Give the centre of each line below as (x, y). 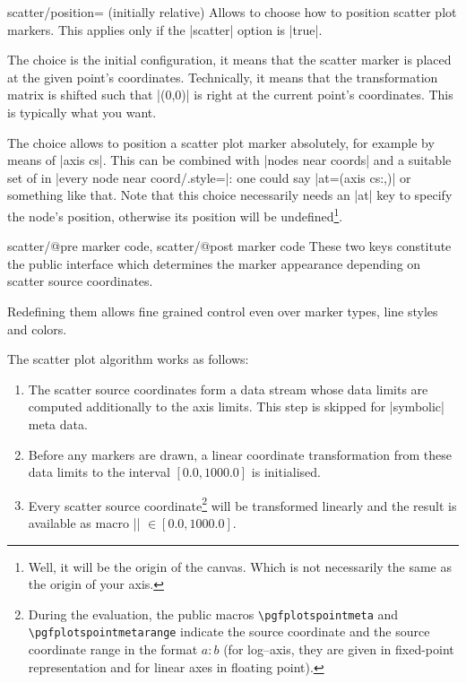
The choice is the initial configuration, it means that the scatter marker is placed (229, 60)
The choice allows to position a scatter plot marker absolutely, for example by (221, 142)
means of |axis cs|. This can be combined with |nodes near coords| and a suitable (229, 160)
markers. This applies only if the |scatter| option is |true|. (165, 29)
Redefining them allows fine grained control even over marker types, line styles (223, 311)
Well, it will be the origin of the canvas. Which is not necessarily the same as (240, 566)
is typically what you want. (82, 112)
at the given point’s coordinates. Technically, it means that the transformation (223, 77)
